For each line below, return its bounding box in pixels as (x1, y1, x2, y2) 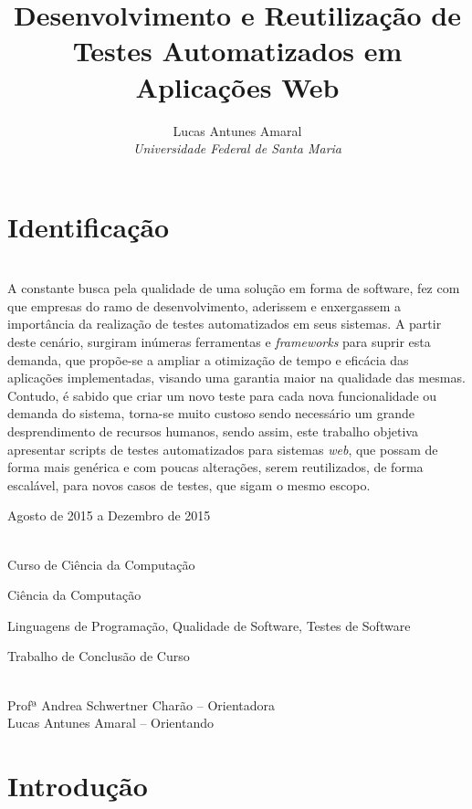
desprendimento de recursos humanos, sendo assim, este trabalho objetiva (7, 421, 418, 440)
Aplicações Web (135, 68, 340, 105)
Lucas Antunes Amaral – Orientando (7, 713, 214, 732)
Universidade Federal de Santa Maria (132, 139, 341, 158)
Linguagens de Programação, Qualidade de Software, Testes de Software (7, 615, 411, 635)
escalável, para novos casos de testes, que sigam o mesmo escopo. (7, 475, 371, 494)
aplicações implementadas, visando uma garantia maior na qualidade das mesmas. (7, 368, 466, 387)
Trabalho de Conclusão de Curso (7, 646, 190, 666)
